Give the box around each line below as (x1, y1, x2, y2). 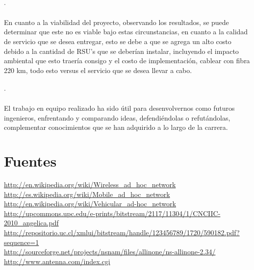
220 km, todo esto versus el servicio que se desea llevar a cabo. (4, 65, 192, 75)
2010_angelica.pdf (4, 218, 59, 228)
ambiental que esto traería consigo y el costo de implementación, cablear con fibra (4, 55, 250, 66)
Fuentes (4, 151, 57, 171)
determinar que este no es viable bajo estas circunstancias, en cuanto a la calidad (4, 26, 248, 37)
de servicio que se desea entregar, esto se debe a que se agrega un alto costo (4, 36, 231, 46)
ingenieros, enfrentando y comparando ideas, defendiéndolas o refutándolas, (4, 112, 230, 123)
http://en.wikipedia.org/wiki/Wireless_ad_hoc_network (4, 179, 176, 190)
